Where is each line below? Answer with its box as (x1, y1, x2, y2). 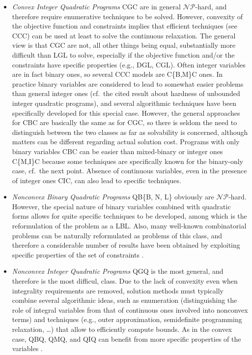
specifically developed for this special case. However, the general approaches (12, 107, 240, 118)
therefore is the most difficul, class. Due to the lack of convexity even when (12, 276, 238, 286)
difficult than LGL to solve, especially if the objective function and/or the (12, 49, 235, 60)
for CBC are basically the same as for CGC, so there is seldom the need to (12, 117, 237, 128)
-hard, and (195, 1, 227, 11)
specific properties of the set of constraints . (12, 249, 144, 259)
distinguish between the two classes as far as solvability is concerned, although (12, 127, 248, 137)
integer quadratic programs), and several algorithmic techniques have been (12, 97, 237, 108)
